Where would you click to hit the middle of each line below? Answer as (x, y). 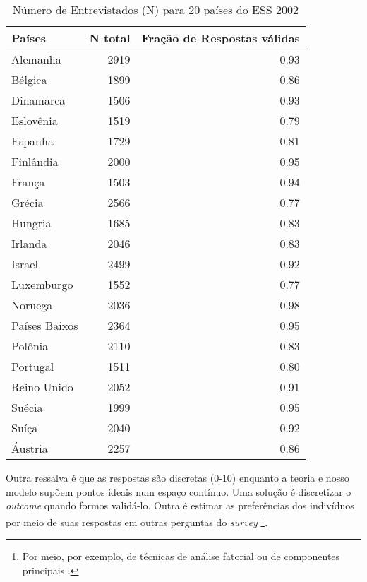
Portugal (33, 366)
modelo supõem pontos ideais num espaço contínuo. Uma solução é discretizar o (179, 491)
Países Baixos (45, 325)
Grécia (28, 202)
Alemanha (36, 59)
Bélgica (29, 79)
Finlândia (35, 161)
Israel (25, 264)
